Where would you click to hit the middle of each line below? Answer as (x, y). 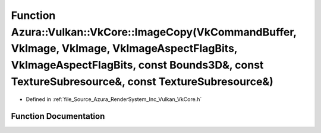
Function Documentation (58, 116)
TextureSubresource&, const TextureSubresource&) (142, 81)
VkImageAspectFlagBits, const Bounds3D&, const (137, 65)
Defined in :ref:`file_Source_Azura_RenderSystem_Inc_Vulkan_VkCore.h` (114, 99)
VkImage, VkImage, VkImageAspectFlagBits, (124, 49)
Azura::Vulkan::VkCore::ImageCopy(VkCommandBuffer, (154, 32)
